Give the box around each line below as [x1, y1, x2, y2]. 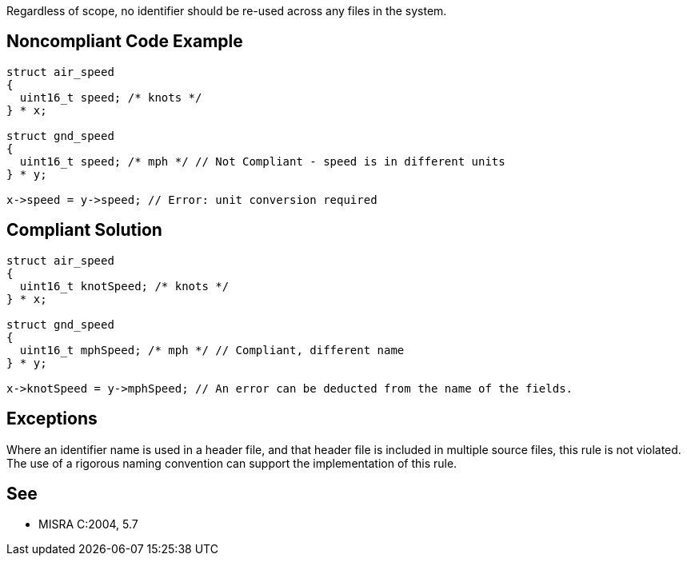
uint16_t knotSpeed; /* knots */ [19, 279, 230, 293]
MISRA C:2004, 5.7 [38, 517, 138, 532]
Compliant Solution [6, 220, 162, 241]
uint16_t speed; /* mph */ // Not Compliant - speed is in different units [19, 154, 505, 168]
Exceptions [6, 409, 98, 429]
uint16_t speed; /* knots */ [19, 90, 202, 104]
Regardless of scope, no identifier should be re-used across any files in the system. [6, 4, 447, 18]
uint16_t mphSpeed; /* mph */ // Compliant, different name [19, 343, 405, 357]
